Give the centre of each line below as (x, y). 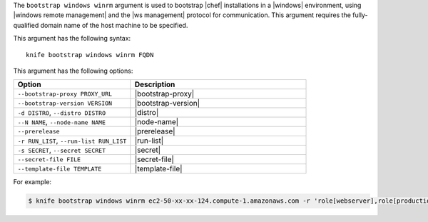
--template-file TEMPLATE (60, 169)
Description (155, 84)
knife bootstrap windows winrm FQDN (90, 55)
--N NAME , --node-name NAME (62, 122)
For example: (32, 182)
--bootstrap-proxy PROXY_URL (65, 94)
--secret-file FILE (49, 160)
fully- (360, 15)
